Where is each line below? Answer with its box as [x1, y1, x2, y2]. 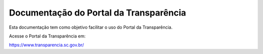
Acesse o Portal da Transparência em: [9, 33, 86, 39]
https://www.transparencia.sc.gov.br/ [9, 42, 84, 48]
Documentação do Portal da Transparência [9, 7, 187, 18]
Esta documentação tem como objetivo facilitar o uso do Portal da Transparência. [9, 24, 173, 30]
